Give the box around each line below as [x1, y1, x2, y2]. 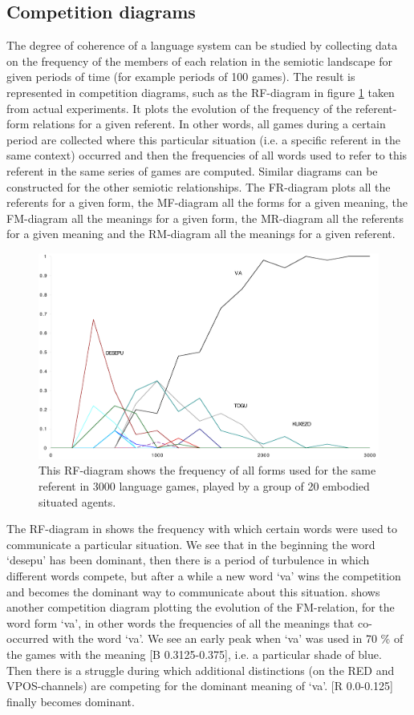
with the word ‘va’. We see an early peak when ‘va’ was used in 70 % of [52, 630, 404, 647]
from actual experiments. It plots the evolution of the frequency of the [6, 99, 352, 116]
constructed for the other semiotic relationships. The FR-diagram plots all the [6, 178, 391, 195]
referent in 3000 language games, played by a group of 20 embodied [39, 478, 370, 495]
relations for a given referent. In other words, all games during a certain [33, 115, 386, 132]
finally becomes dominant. [6, 693, 135, 709]
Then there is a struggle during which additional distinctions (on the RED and [6, 661, 395, 678]
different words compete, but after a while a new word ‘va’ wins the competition [6, 568, 401, 584]
